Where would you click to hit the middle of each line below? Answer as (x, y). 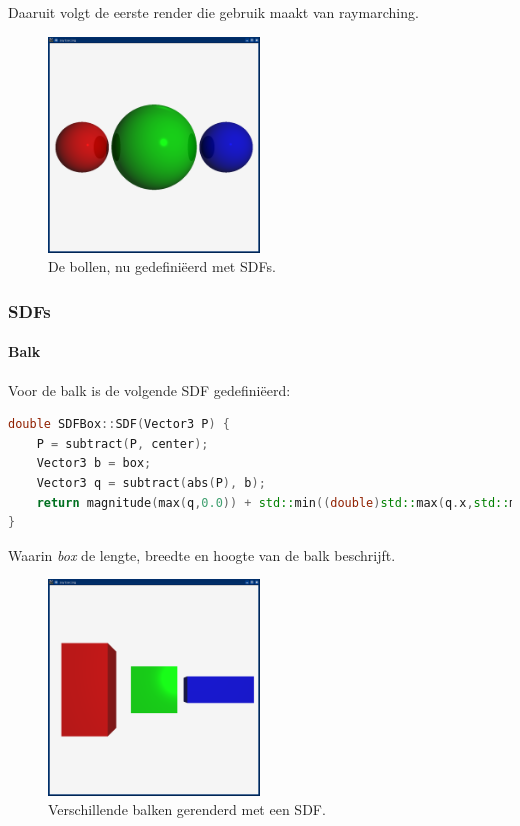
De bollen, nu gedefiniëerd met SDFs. (162, 266)
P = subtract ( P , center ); (122, 443)
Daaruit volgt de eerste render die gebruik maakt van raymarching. (213, 12)
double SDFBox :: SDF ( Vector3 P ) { (119, 424)
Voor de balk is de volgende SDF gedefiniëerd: (149, 389)
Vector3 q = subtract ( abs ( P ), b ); (151, 483)
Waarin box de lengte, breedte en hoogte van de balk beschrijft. (202, 554)
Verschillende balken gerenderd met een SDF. (187, 809)
